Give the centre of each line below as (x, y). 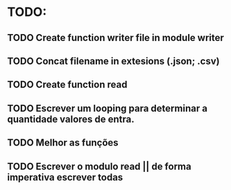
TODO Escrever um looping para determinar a (108, 108)
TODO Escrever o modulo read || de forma (100, 166)
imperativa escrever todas (65, 177)
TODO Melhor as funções (63, 143)
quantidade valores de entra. (71, 119)
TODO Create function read (67, 85)
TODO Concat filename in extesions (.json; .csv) (113, 61)
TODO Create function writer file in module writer (115, 38)
